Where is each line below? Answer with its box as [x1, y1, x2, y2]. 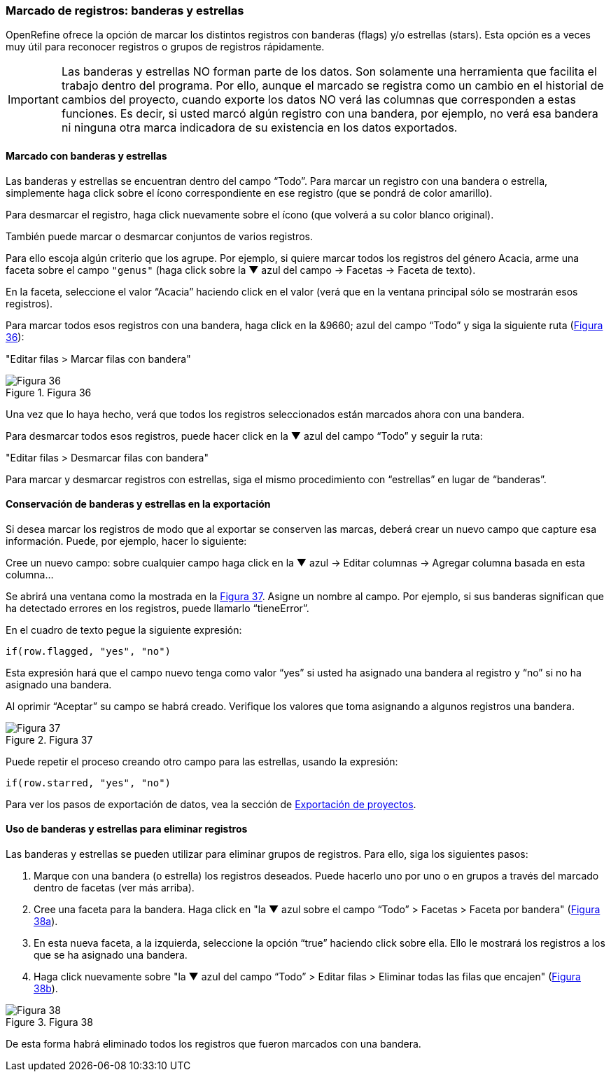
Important [8, 92, 59, 107]
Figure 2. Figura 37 [6, 733, 93, 746]
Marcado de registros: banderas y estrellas [6, 4, 244, 18]
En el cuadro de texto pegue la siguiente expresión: [6, 623, 242, 636]
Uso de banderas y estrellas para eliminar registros [6, 823, 248, 835]
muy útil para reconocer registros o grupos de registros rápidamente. [6, 41, 325, 53]
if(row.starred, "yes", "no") [6, 777, 171, 788]
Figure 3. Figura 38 [6, 1016, 93, 1029]
